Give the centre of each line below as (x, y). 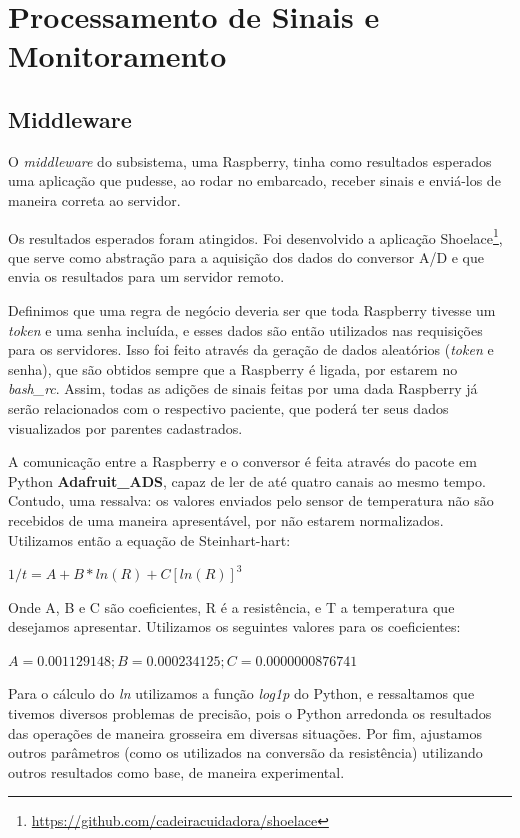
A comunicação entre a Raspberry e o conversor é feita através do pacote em (242, 461)
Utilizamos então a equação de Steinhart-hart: (149, 539)
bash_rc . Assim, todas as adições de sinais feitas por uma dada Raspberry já (243, 388)
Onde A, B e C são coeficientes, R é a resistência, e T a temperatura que (231, 606)
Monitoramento (117, 55)
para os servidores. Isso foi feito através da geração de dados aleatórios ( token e (251, 349)
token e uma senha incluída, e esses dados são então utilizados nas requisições (245, 329)
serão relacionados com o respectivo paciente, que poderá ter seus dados (228, 407)
